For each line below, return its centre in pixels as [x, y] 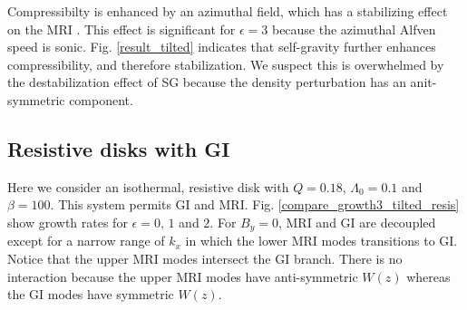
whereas [428, 276]
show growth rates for [68, 222]
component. [101, 99]
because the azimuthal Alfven [354, 29]
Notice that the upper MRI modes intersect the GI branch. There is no [205, 258]
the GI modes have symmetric [91, 294]
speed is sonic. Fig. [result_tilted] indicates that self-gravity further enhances [222, 47]
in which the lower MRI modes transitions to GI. [321, 241]
